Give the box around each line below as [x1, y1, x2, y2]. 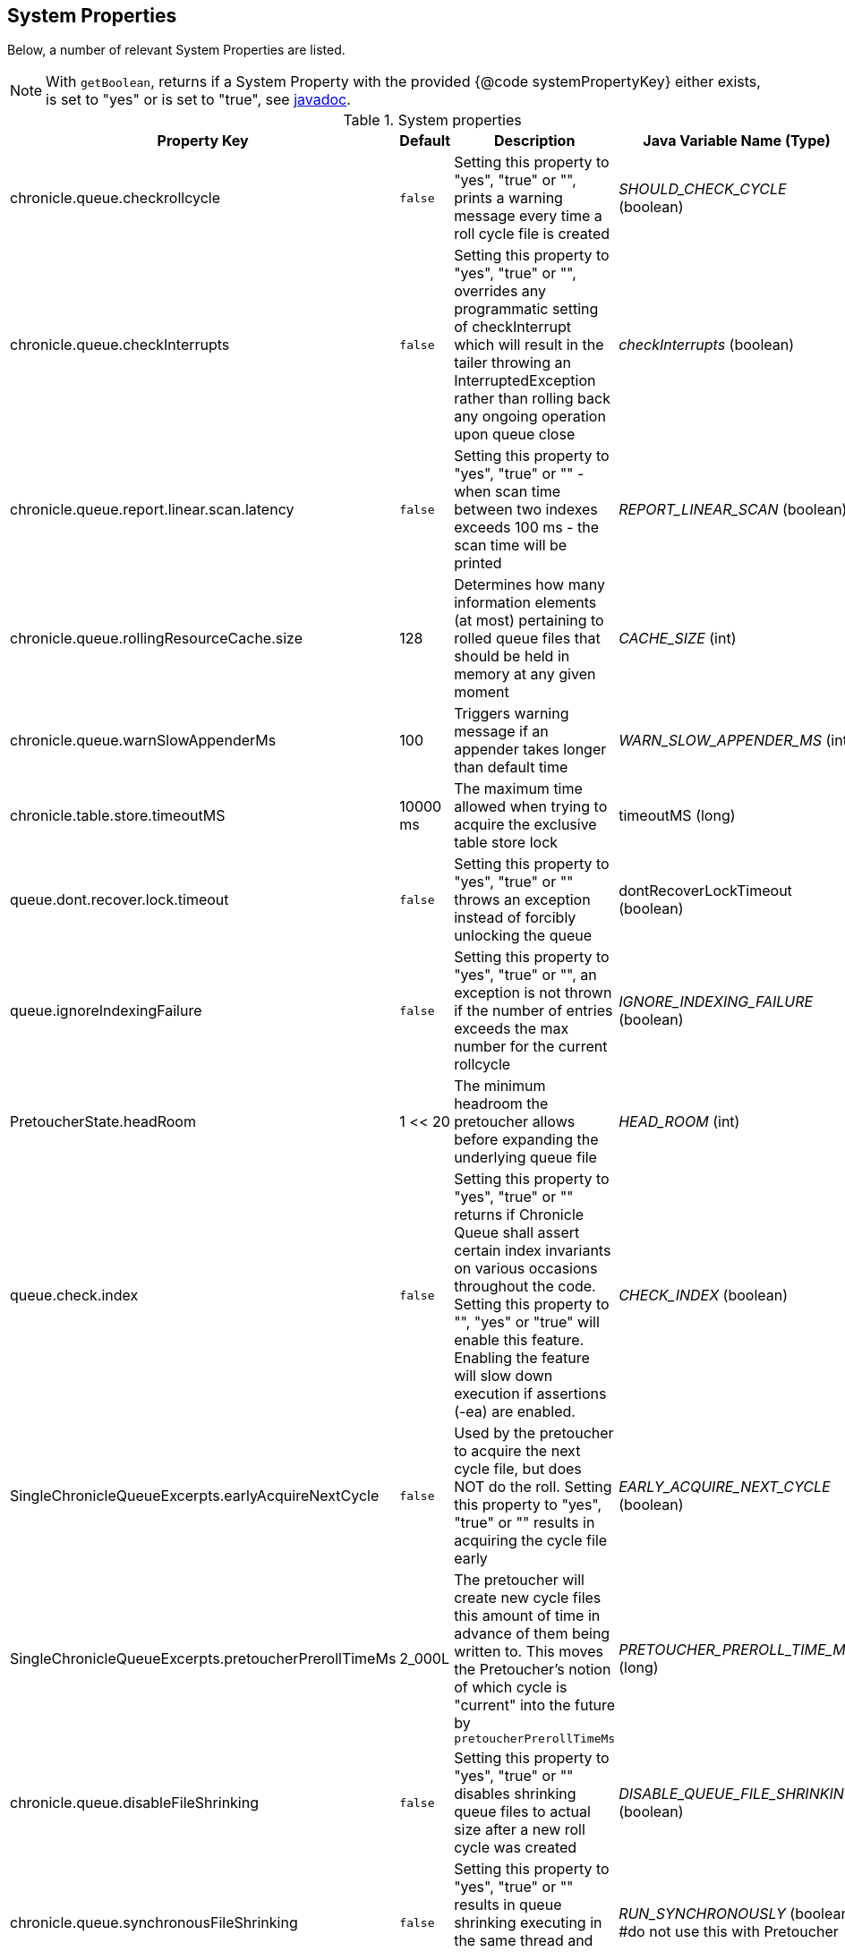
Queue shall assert [454, 1223, 580, 1242]
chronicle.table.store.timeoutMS [10, 806, 226, 825]
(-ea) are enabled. [454, 1402, 576, 1421]
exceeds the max [454, 1019, 569, 1038]
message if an [454, 722, 549, 741]
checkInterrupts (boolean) [619, 336, 795, 354]
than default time [454, 758, 568, 777]
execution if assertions [454, 1385, 607, 1403]
